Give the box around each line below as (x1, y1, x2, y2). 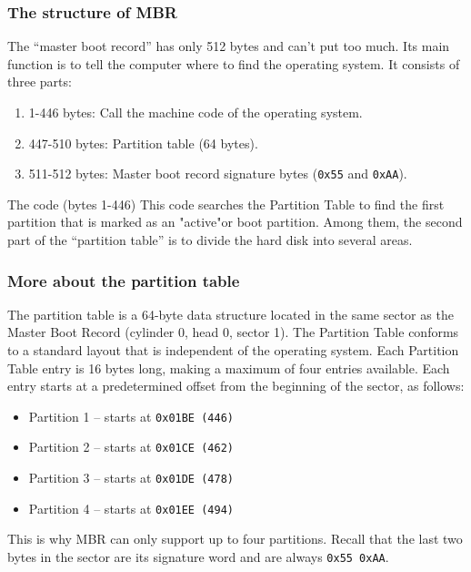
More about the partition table (7, 269, 240, 291)
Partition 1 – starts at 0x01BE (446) (28, 406, 234, 425)
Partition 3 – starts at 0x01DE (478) (28, 468, 234, 487)
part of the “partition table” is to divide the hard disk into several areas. (7, 230, 413, 250)
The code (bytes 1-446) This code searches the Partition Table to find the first (7, 194, 445, 213)
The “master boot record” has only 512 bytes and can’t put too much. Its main (7, 36, 450, 56)
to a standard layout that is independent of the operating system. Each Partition (7, 341, 459, 360)
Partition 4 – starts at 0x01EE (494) (28, 498, 234, 517)
